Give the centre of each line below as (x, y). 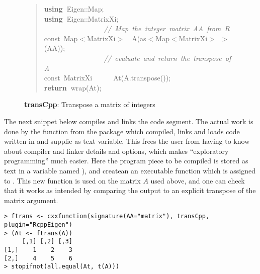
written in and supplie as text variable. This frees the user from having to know (127, 141)
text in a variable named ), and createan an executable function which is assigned (130, 170)
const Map (61, 38)
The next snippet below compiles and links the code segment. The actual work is (129, 121)
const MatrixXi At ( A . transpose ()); (107, 78)
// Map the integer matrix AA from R (167, 28)
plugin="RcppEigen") (38, 224)
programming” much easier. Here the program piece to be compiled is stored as (126, 161)
